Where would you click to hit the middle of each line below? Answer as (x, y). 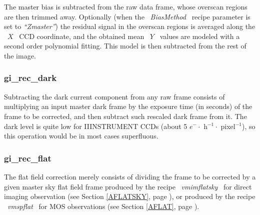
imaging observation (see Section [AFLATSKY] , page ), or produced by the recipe (130, 196)
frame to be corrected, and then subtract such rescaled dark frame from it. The (125, 116)
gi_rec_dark (30, 78)
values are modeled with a (200, 36)
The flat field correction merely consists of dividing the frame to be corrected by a (130, 176)
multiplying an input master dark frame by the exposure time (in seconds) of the (128, 106)
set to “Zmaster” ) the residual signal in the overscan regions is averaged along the (130, 26)
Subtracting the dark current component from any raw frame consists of (114, 96)
